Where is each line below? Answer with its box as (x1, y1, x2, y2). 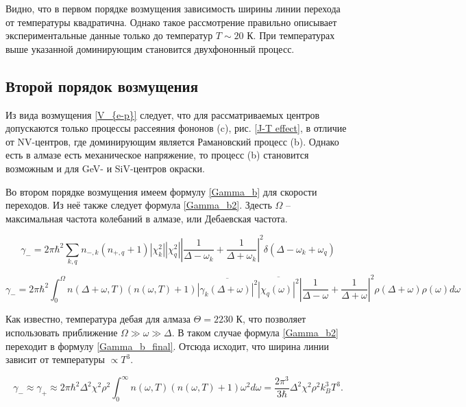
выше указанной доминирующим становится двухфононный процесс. (5, 41, 295, 56)
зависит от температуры (5, 352, 106, 367)
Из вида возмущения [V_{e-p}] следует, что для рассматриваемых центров (5, 107, 320, 121)
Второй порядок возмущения (5, 75, 199, 96)
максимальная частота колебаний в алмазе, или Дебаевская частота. (5, 211, 288, 225)
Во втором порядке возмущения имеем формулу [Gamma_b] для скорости (5, 184, 317, 198)
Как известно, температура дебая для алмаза (5, 312, 191, 326)
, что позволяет (242, 312, 306, 326)
